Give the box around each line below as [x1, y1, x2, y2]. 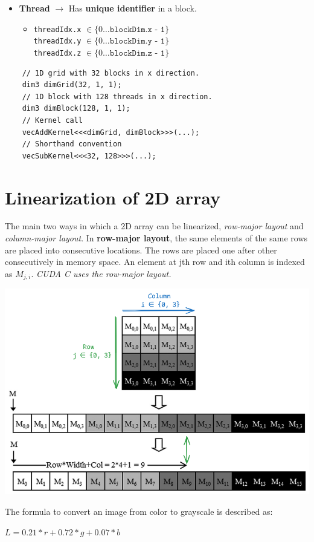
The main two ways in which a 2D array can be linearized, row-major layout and [5, 220, 304, 232]
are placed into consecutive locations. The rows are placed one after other [5, 243, 277, 256]
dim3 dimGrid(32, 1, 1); [22, 80, 122, 90]
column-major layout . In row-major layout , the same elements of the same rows [5, 232, 308, 244]
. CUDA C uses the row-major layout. [31, 267, 171, 279]
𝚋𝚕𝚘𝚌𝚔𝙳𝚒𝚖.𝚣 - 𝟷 [109, 48, 165, 57]
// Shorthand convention [22, 140, 122, 149]
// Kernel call [22, 116, 83, 125]
